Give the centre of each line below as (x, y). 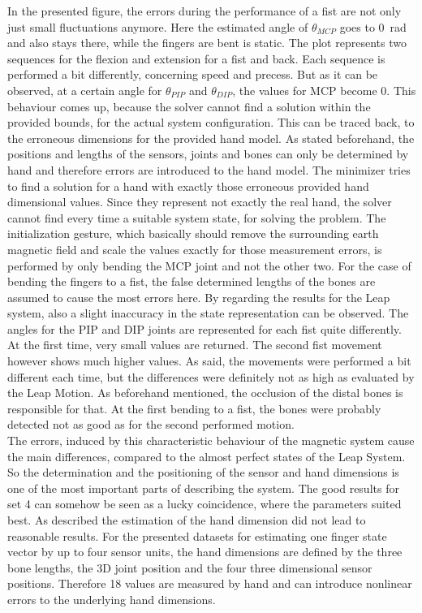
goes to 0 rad (373, 26)
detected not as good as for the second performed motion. (151, 424)
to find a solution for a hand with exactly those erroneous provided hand (188, 186)
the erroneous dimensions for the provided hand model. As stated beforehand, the (211, 138)
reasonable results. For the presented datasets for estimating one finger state (197, 535)
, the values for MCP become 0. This (324, 90)
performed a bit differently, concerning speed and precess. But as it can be (193, 74)
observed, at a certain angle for (85, 90)
